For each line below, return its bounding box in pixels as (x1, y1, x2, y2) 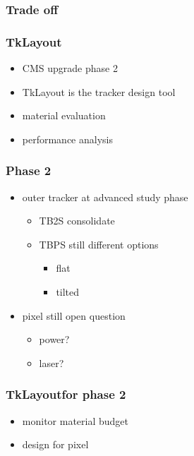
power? (39, 332, 70, 347)
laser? (39, 355, 64, 370)
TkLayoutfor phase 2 (6, 385, 126, 403)
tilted (56, 284, 80, 299)
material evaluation (22, 108, 106, 123)
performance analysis (22, 131, 113, 146)
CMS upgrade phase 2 (22, 61, 118, 76)
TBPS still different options (39, 236, 159, 251)
